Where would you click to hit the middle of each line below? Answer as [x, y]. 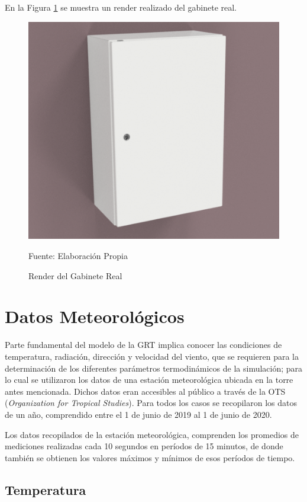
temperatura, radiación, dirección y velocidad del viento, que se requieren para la [152, 356]
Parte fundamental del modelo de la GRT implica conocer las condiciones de [143, 345]
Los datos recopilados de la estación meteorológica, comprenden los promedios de [152, 434]
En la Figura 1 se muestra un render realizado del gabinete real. [121, 7]
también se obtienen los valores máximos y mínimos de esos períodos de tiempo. [150, 457]
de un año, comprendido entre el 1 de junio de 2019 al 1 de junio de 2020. [138, 414]
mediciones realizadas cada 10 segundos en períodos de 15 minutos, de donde [144, 446]
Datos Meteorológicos [95, 316]
